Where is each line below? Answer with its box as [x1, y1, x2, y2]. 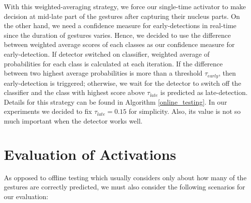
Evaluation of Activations [4, 144, 176, 164]
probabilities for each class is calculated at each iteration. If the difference [4, 58, 223, 68]
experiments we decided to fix [4, 106, 92, 116]
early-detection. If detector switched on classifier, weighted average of [4, 48, 210, 59]
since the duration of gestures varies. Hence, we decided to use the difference [4, 30, 231, 40]
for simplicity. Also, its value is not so [128, 106, 241, 116]
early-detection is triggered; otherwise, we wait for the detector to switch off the [4, 78, 241, 88]
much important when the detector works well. [4, 115, 143, 125]
